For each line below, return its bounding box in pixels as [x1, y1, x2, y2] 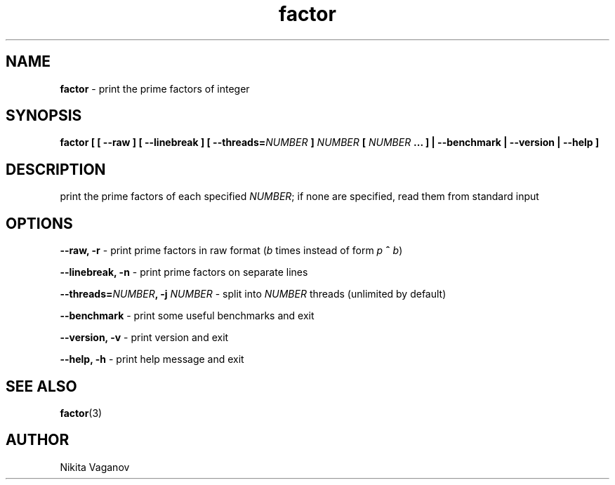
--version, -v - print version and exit [60, 331, 229, 344]
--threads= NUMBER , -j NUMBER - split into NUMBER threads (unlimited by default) [60, 288, 447, 300]
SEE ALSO [6, 377, 77, 395]
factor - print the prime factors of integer [60, 82, 250, 95]
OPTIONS [6, 214, 73, 232]
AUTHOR [6, 431, 70, 449]
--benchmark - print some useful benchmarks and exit [60, 310, 315, 322]
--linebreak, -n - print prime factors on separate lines [60, 266, 308, 279]
